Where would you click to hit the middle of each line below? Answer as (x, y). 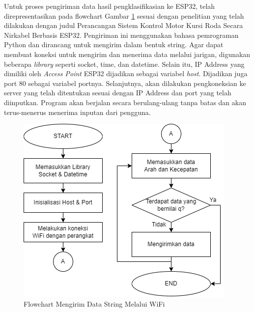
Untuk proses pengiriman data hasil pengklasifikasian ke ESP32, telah (110, 6)
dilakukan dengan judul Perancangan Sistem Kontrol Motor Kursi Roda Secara (124, 25)
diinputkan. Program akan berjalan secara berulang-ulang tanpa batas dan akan (125, 102)
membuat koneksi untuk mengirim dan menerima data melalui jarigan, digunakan (127, 54)
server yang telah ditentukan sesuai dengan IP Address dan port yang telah (118, 93)
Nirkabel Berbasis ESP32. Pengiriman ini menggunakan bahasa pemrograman (121, 35)
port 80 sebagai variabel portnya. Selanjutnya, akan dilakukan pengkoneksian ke (125, 83)
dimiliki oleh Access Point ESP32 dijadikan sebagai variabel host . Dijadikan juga (126, 73)
